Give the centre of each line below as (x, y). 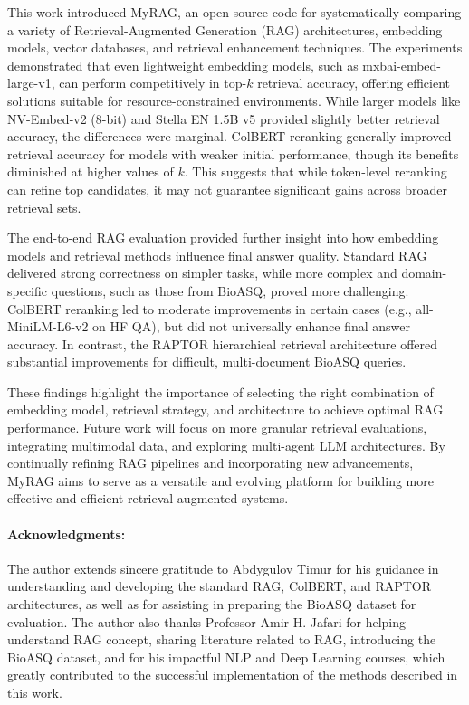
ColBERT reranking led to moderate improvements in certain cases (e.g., (210, 308)
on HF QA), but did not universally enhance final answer (251, 326)
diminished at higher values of (91, 171)
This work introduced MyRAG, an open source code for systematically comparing (234, 12)
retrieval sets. (44, 207)
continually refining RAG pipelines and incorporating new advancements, (211, 463)
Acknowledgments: (67, 534)
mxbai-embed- (402, 65)
